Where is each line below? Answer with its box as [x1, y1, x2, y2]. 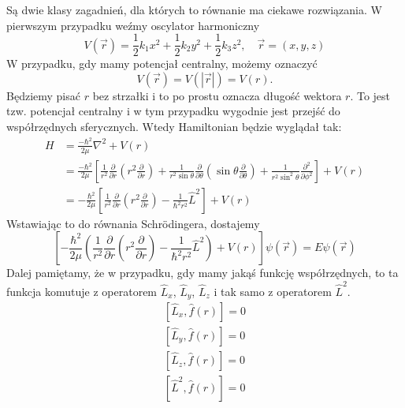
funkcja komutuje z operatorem [6, 283, 158, 299]
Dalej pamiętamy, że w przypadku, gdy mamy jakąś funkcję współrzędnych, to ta [6, 264, 399, 281]
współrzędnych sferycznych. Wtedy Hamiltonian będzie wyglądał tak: [6, 118, 342, 135]
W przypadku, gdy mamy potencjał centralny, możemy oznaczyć [6, 55, 318, 72]
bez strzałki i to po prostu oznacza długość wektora [92, 87, 342, 103]
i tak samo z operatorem [214, 283, 332, 299]
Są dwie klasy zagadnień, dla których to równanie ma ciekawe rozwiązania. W [6, 2, 382, 17]
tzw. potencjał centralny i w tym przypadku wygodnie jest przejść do [6, 103, 340, 119]
